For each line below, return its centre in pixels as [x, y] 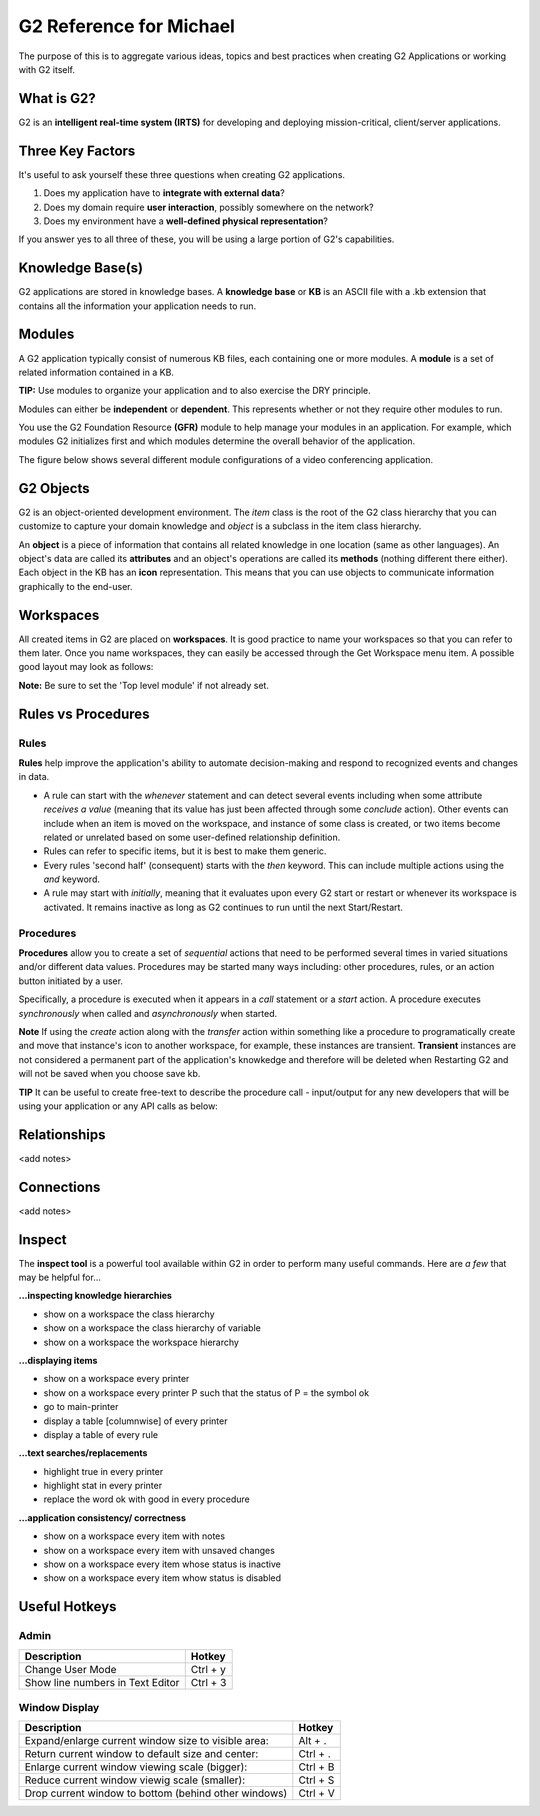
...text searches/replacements [83, 1453]
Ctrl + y [208, 1669]
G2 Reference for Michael [126, 26]
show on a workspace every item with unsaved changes [159, 1550]
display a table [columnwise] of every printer [135, 1421]
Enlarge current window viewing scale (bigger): [136, 1767]
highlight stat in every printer [103, 1486]
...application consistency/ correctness [102, 1517]
